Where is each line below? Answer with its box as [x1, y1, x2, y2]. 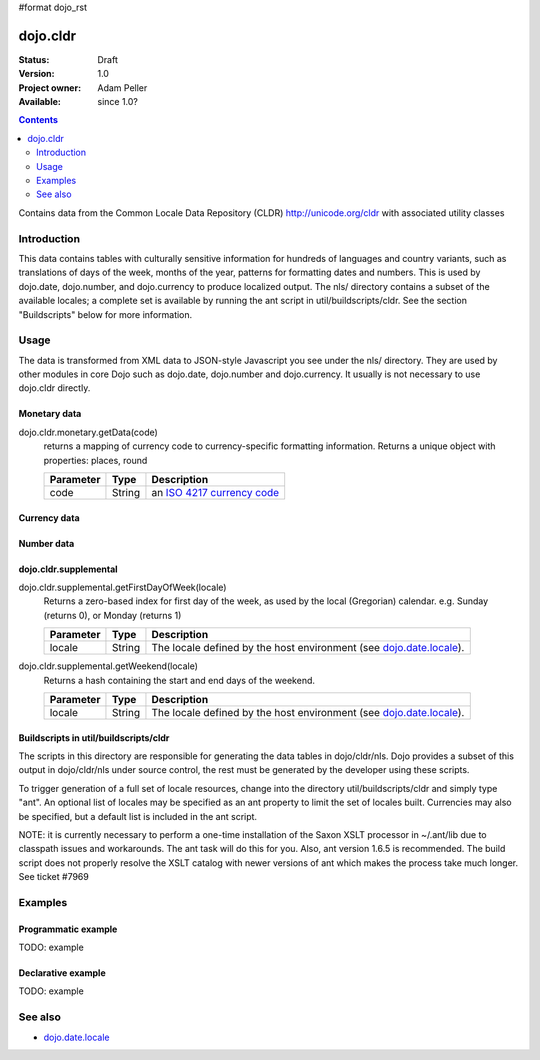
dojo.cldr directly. [18, 382, 91, 394]
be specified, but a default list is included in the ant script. [18, 810, 258, 822]
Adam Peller [97, 81, 148, 94]
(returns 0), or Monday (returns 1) [43, 609, 182, 621]
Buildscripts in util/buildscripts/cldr [18, 731, 170, 744]
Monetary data [18, 408, 82, 420]
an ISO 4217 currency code [151, 486, 280, 499]
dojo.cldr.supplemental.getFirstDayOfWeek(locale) [18, 581, 227, 593]
